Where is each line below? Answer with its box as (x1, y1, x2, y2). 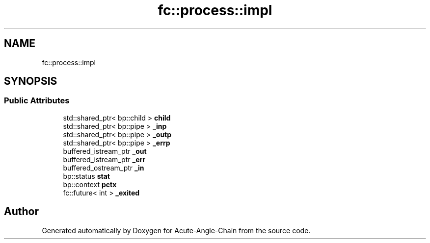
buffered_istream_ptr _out (63, 146, 147, 155)
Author (4, 205, 39, 218)
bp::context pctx (63, 180, 117, 189)
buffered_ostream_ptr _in (63, 163, 144, 172)
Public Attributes (4, 96, 70, 106)
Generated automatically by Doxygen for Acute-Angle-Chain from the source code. (42, 226, 311, 235)
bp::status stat (63, 171, 110, 180)
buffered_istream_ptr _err (63, 155, 145, 164)
